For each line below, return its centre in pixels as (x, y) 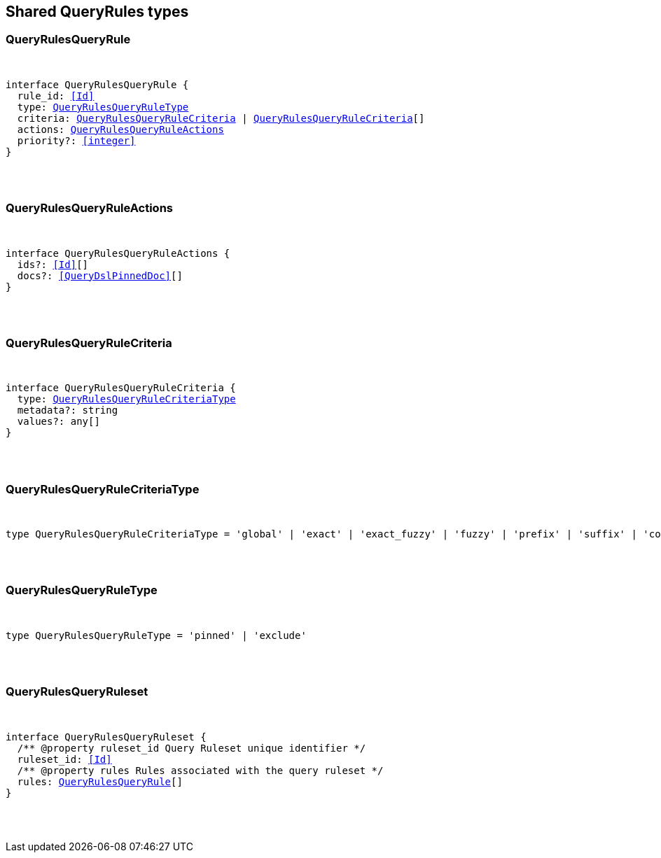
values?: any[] (58, 422)
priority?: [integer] (76, 140)
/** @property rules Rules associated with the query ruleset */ (200, 770)
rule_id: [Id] (56, 96)
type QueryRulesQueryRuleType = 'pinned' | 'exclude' (156, 635)
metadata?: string (68, 410)
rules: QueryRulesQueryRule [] (100, 781)
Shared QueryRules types (97, 12)
